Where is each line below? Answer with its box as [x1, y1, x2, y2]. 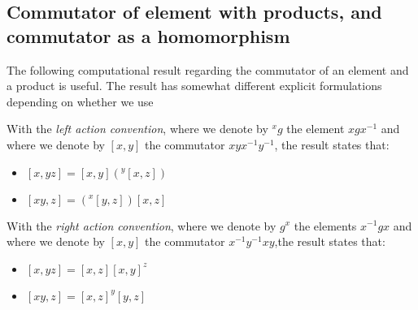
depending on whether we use [7, 93, 154, 110]
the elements [294, 217, 357, 234]
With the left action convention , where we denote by [7, 120, 268, 137]
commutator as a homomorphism [7, 23, 290, 48]
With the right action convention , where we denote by [7, 217, 276, 234]
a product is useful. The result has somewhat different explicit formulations [7, 77, 382, 94]
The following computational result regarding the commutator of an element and [7, 61, 409, 78]
